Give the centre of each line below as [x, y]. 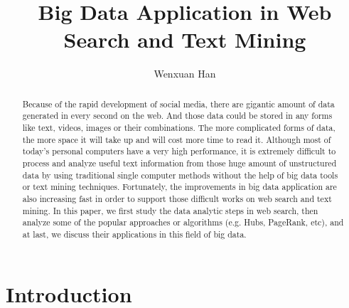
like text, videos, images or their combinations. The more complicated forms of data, [179, 128]
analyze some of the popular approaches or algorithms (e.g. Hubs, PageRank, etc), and [183, 222]
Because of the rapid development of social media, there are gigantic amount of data [178, 103]
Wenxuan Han [185, 74]
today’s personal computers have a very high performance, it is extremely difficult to [179, 151]
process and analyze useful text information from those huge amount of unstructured [179, 163]
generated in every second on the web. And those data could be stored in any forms [177, 116]
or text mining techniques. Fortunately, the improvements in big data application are [179, 187]
